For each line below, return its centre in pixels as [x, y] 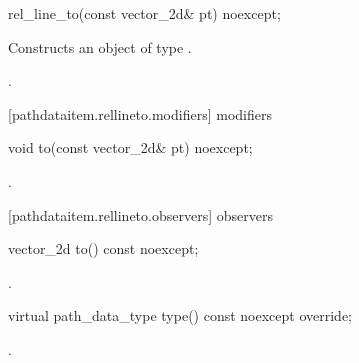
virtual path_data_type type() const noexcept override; [180, 315]
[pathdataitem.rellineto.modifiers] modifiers [140, 113]
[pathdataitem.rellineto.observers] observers [140, 214]
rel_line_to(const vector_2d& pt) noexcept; [144, 13]
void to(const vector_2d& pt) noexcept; [130, 147]
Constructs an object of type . [100, 46]
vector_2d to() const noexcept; [103, 248]
